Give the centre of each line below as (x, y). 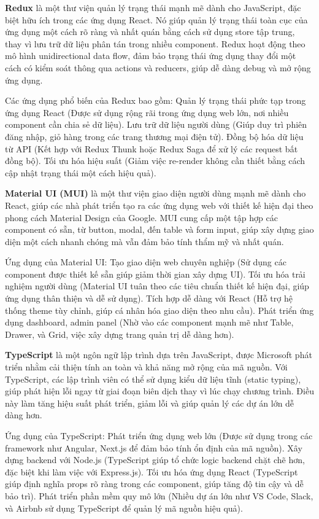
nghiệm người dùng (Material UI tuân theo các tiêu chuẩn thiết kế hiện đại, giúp (157, 286)
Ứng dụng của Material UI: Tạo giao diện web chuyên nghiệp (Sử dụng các (146, 262)
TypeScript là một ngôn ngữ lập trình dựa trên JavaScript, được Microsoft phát (159, 355)
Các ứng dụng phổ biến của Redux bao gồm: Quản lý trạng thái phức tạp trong (156, 100)
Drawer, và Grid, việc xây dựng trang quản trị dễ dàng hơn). (120, 334)
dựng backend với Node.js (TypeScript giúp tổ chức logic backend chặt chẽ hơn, (155, 460)
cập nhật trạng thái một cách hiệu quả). (81, 172)
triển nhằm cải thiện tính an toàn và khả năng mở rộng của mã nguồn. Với (146, 367)
